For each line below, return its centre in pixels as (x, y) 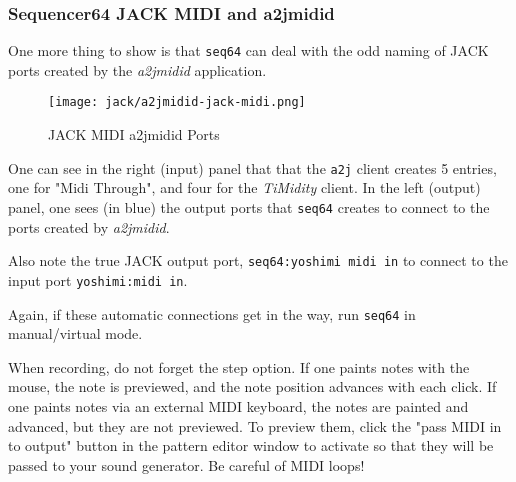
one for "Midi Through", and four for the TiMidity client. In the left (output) (244, 187)
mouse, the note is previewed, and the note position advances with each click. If (252, 386)
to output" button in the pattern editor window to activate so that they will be (251, 445)
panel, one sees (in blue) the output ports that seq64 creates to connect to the (249, 206)
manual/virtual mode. (75, 333)
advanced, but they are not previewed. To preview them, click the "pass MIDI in (255, 425)
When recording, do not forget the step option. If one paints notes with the (239, 366)
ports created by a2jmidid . (89, 226)
